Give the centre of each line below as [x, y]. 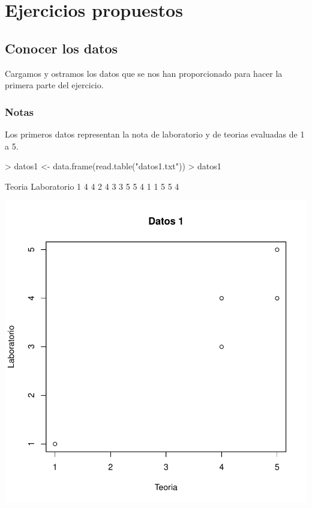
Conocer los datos [61, 48]
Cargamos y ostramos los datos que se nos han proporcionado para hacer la [144, 73]
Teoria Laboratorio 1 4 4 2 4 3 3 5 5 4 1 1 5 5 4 [92, 186]
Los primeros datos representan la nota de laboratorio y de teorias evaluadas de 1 [155, 134]
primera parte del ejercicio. [54, 85]
